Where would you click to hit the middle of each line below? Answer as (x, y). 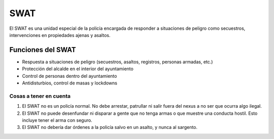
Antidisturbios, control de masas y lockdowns (70, 83)
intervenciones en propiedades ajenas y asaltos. (60, 35)
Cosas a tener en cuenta (40, 96)
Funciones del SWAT (43, 50)
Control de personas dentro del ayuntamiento (70, 76)
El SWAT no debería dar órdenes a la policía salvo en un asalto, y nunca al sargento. (110, 127)
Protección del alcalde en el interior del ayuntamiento (78, 69)
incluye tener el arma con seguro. (57, 120)
